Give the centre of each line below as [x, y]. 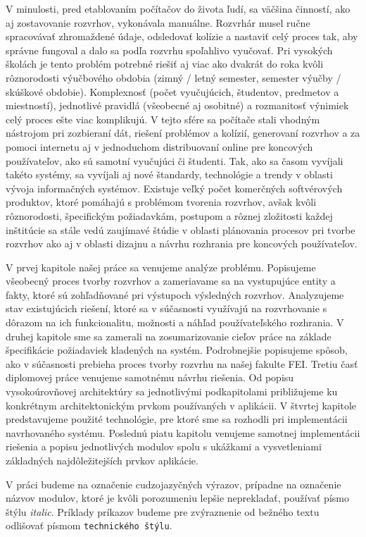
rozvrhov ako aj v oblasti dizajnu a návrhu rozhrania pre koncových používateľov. [182, 243]
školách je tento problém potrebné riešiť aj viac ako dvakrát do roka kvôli [165, 64]
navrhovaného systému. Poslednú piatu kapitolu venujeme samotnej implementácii [183, 432]
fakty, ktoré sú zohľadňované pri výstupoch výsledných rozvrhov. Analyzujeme [175, 294]
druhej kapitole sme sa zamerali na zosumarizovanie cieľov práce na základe [169, 336]
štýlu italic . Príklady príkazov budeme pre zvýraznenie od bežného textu [163, 511]
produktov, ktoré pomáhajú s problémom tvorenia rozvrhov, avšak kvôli [161, 202]
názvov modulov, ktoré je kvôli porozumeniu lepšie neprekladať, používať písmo [177, 498]
